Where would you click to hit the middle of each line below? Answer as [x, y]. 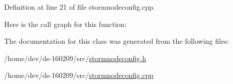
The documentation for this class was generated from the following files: [117, 41]
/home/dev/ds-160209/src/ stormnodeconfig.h [75, 58]
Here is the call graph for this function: [65, 24]
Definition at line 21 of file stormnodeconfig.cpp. [80, 7]
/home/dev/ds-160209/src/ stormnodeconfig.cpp [79, 75]
